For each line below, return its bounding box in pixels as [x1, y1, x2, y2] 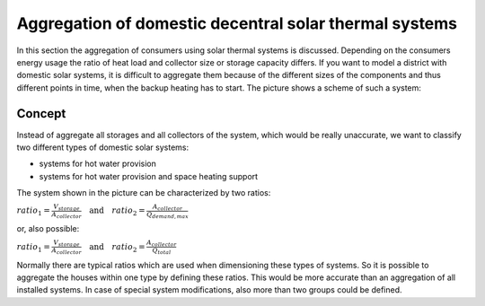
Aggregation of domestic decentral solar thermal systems [16, 13, 458, 33]
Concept [16, 106, 66, 121]
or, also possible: [16, 223, 80, 234]
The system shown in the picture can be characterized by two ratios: [16, 188, 271, 198]
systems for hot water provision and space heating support [39, 170, 259, 181]
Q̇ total [152, 247, 172, 256]
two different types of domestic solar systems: [16, 142, 190, 153]
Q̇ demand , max [146, 210, 189, 220]
